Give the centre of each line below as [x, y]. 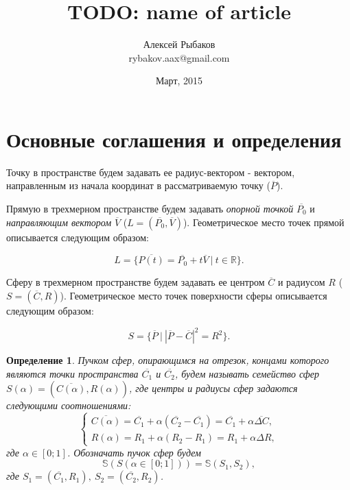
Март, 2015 [179, 81]
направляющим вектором [59, 222]
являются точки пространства [72, 373]
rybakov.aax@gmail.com [179, 57]
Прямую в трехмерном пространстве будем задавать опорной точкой [150, 209]
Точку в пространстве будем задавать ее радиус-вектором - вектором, [151, 172]
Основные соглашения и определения [174, 139]
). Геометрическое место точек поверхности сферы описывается [194, 296]
